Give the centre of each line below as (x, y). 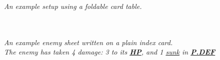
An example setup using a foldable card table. (73, 6)
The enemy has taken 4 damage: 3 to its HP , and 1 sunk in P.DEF (110, 52)
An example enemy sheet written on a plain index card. (88, 42)
